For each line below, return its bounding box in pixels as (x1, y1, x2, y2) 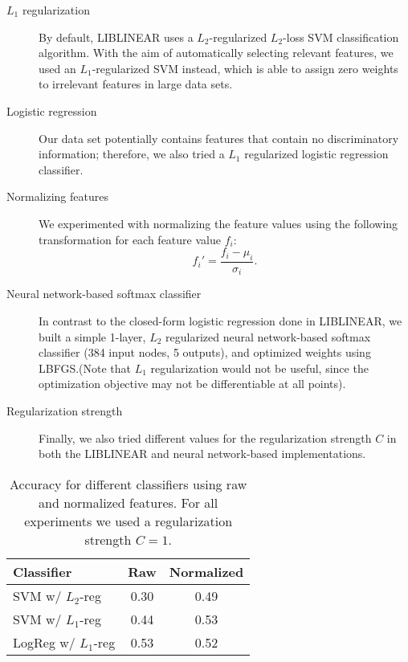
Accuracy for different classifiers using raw (10, 474, 247, 493)
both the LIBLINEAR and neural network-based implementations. (39, 445, 366, 462)
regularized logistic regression (244, 145, 389, 162)
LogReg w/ (13, 632, 75, 652)
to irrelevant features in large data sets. (39, 76, 233, 92)
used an (39, 59, 76, 76)
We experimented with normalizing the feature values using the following (39, 215, 398, 231)
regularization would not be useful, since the (150, 359, 369, 376)
